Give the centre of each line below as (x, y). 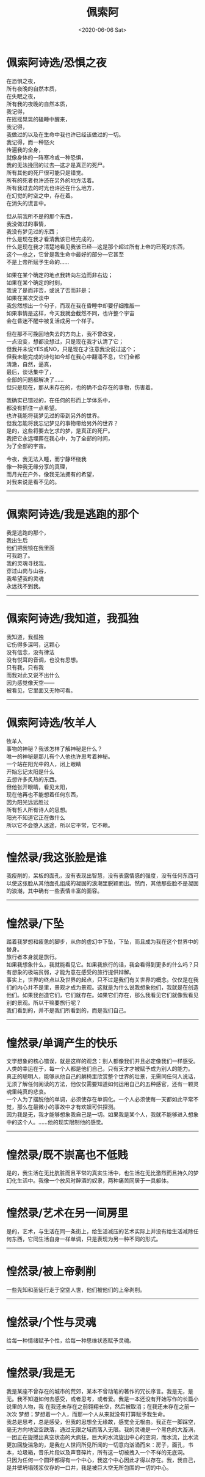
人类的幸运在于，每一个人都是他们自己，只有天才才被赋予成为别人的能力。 (100, 1069)
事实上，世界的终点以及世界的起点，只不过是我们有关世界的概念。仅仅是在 (100, 980)
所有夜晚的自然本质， (33, 89)
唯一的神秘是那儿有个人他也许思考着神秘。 (60, 756)
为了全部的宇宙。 (28, 446)
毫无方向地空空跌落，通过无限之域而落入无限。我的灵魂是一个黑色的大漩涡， (103, 1429)
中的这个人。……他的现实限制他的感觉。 (56, 1122)
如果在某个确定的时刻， (36, 282)
